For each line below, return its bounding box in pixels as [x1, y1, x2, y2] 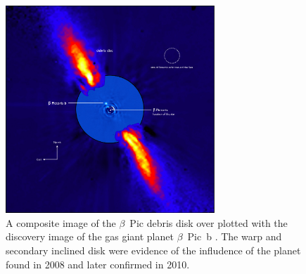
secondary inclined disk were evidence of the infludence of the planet [6, 243, 301, 258]
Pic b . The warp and [187, 229, 282, 244]
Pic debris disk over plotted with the [129, 215, 288, 230]
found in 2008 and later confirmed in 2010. [6, 256, 190, 271]
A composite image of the [6, 215, 116, 230]
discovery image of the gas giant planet [6, 229, 174, 244]
